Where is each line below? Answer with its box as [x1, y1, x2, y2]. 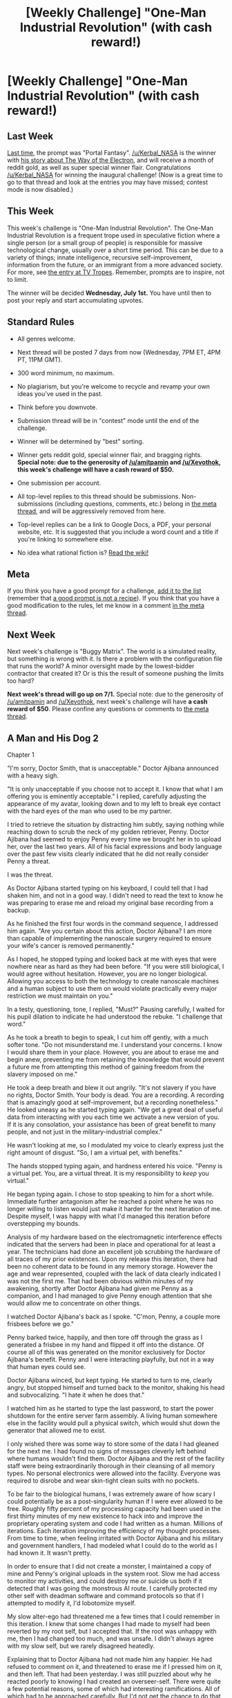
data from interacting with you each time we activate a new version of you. [7, 1113, 220, 1121]
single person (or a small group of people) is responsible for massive [7, 238, 202, 247]
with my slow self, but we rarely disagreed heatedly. [7, 1642, 155, 1650]
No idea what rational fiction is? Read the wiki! [17, 548, 149, 557]
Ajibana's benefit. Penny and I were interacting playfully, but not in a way [7, 1355, 215, 1364]
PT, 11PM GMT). [17, 355, 63, 364]
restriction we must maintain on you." [7, 992, 113, 1000]
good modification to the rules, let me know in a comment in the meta [7, 601, 205, 610]
